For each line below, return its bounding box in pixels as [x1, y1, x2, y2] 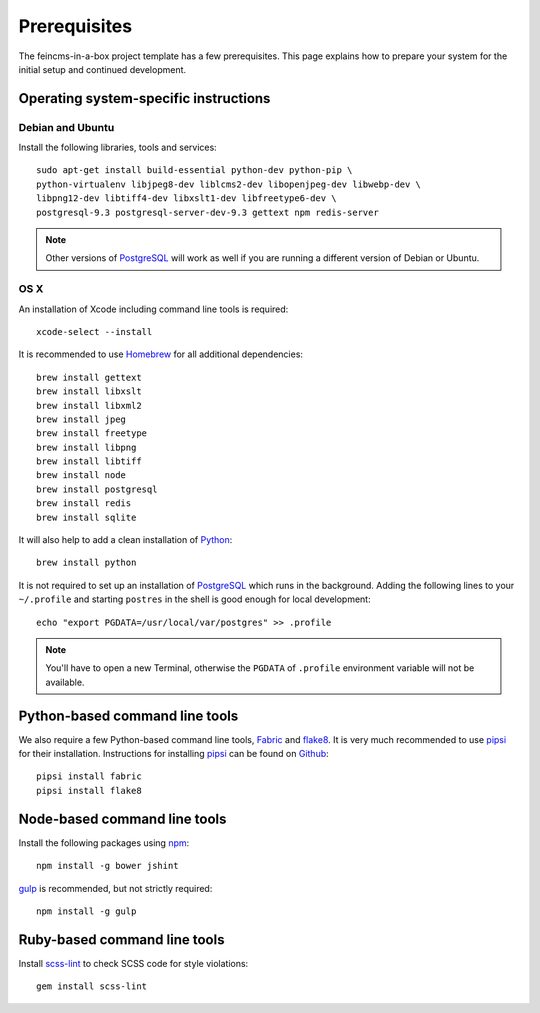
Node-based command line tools [18, 810, 227, 827]
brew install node [36, 470, 127, 481]
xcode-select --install [36, 326, 153, 337]
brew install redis [36, 498, 132, 509]
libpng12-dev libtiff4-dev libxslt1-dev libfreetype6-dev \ [36, 193, 337, 204]
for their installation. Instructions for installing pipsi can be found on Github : [18, 748, 329, 760]
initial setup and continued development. [18, 63, 187, 75]
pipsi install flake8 [36, 785, 142, 796]
